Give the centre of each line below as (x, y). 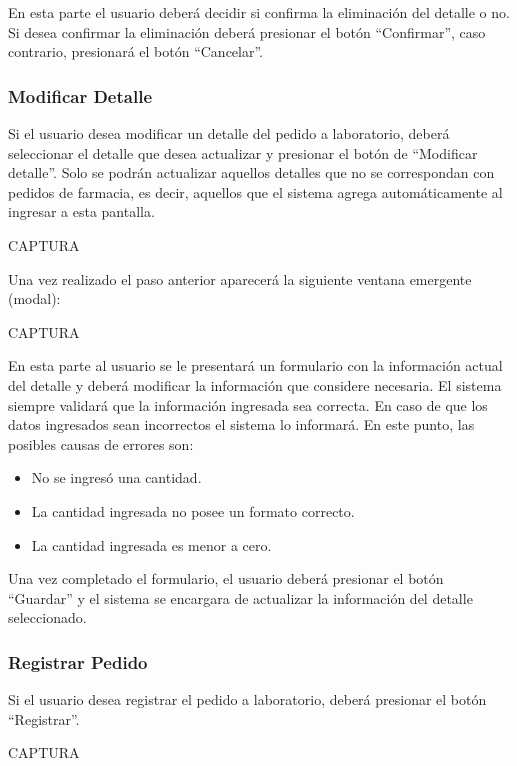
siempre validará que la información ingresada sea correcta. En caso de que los (248, 404)
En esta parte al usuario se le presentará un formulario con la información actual (255, 365)
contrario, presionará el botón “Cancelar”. (136, 51)
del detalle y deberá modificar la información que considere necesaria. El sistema (255, 384)
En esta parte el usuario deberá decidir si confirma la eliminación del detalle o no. (259, 12)
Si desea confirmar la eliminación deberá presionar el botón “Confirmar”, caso (247, 31)
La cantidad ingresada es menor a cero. (151, 544)
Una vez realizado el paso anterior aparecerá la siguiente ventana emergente (240, 278)
